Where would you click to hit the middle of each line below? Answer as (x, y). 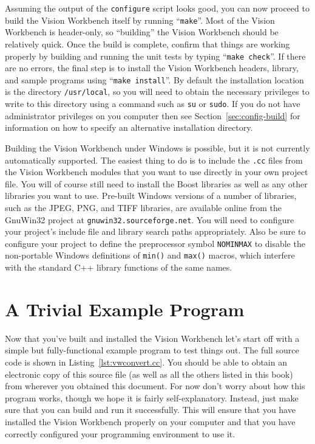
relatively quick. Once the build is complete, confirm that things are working (147, 43)
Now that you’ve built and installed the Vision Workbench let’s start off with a (152, 338)
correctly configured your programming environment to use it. (120, 433)
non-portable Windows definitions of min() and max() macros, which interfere (150, 255)
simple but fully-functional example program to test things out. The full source (152, 350)
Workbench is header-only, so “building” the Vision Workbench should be (142, 32)
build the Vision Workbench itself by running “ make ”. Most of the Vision (140, 20)
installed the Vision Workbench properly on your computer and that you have (150, 421)
